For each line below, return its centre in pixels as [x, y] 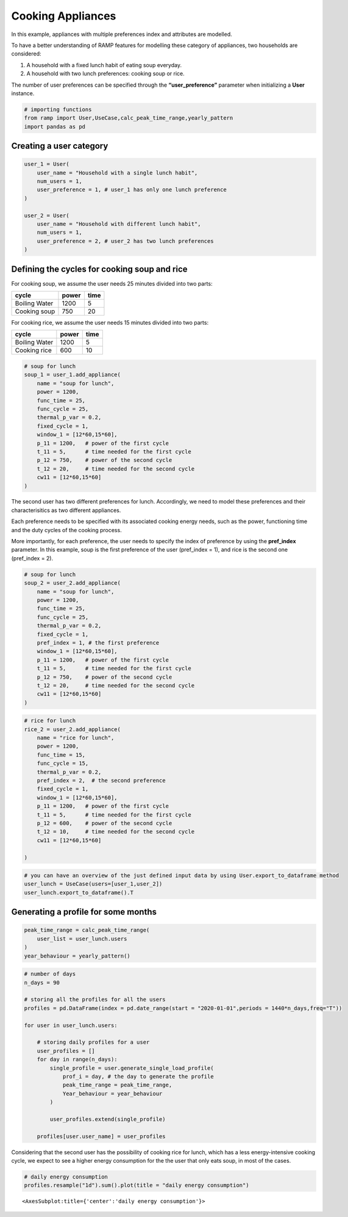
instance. [23, 93]
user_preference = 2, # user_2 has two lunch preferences [125, 241]
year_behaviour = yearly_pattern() [77, 956]
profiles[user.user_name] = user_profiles [101, 1136]
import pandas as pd [55, 126]
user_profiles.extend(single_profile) [108, 1119]
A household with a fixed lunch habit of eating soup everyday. [104, 65]
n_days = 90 [42, 982]
